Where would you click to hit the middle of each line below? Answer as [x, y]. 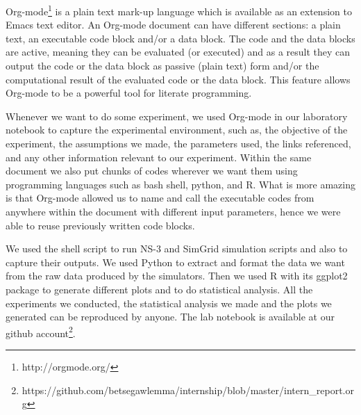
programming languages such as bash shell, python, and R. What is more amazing [180, 184]
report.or [335, 390]
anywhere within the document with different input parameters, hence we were [173, 211]
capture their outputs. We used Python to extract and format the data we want [175, 262]
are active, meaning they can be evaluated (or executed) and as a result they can [178, 52]
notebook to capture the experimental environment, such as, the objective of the [177, 130]
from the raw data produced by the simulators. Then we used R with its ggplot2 [177, 276]
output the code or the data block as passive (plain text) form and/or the [162, 66]
